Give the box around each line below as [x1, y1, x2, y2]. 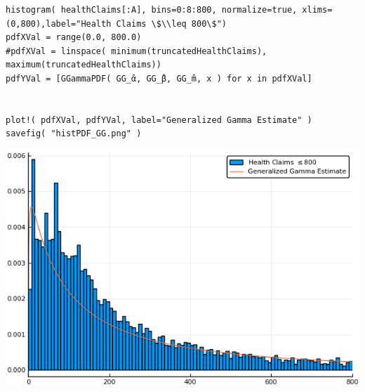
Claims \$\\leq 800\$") [116, 18, 227, 29]
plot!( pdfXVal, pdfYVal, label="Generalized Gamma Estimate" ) [6, 115, 312, 125]
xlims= [302, 5, 333, 15]
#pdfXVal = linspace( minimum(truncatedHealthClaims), [6, 46, 267, 56]
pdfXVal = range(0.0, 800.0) [6, 32, 142, 43]
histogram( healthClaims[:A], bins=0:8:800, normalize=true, [6, 5, 298, 15]
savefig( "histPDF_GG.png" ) [6, 129, 142, 139]
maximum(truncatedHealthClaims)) [6, 60, 161, 70]
